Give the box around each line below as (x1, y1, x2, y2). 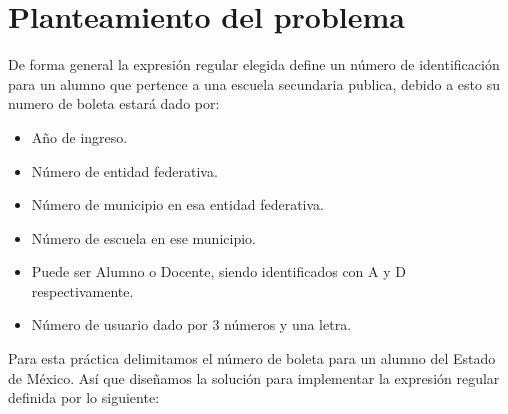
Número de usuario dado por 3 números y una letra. (31, 314, 352, 335)
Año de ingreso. (31, 126, 128, 147)
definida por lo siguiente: (8, 387, 160, 408)
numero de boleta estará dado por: (8, 93, 220, 114)
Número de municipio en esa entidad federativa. (31, 194, 325, 215)
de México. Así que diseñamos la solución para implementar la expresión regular (8, 367, 500, 388)
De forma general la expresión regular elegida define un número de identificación (8, 54, 500, 75)
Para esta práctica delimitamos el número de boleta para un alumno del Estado (8, 348, 496, 369)
